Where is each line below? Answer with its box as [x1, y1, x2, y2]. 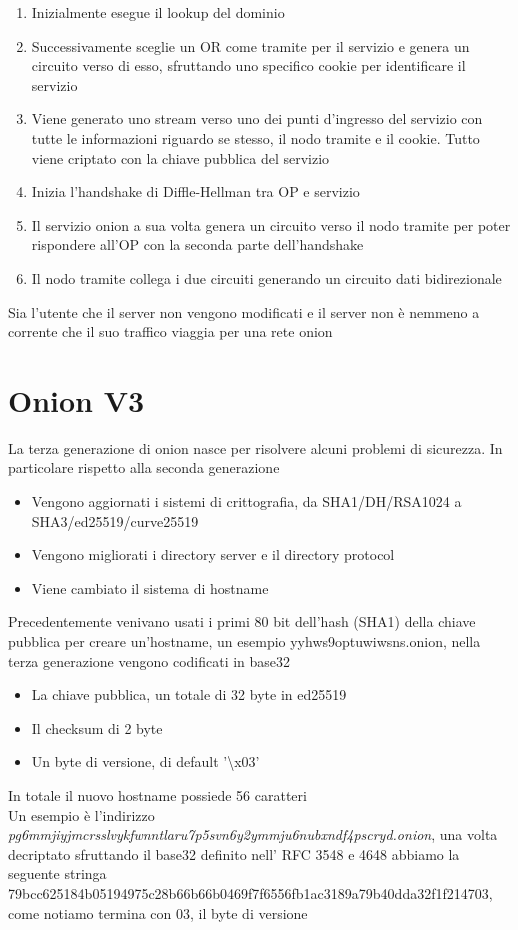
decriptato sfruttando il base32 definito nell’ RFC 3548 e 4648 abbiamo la [8, 843, 460, 864]
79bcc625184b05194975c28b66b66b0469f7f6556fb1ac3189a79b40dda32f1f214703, [8, 882, 493, 903]
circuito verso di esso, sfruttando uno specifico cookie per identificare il [31, 55, 466, 76]
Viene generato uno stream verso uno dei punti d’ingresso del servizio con [31, 108, 483, 129]
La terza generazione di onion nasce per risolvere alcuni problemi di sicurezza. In [8, 437, 503, 458]
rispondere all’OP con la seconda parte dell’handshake [31, 234, 364, 255]
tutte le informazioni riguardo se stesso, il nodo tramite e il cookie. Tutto [31, 127, 480, 148]
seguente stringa [8, 863, 107, 884]
